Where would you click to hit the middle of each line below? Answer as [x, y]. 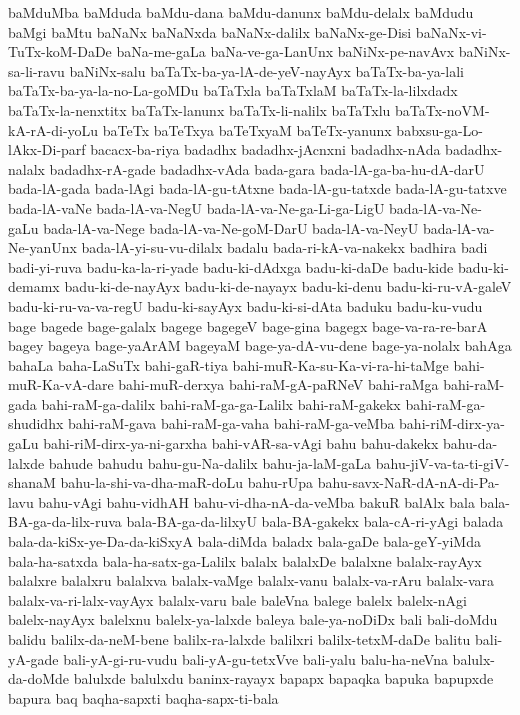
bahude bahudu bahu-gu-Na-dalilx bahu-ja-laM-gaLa [210, 462]
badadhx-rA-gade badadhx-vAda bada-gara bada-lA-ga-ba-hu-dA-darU [267, 168]
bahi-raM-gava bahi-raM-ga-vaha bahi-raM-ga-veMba [231, 423]
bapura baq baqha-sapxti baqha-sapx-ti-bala [143, 697]
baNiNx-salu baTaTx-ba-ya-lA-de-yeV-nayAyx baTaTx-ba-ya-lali [266, 70]
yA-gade [33, 658]
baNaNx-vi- [451, 31]
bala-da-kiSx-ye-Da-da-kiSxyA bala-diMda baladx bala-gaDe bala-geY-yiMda [244, 541]
